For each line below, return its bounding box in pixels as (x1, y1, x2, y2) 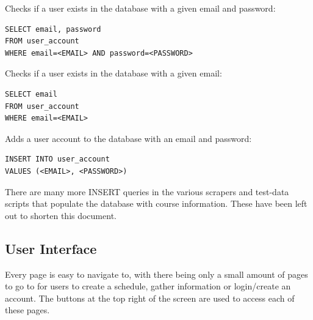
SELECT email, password (5, 24, 101, 34)
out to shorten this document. (5, 209, 117, 221)
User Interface (5, 239, 97, 258)
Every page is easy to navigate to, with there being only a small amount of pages (5, 267, 308, 280)
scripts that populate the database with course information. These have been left (5, 197, 308, 210)
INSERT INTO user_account (5, 155, 110, 164)
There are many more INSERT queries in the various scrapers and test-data (5, 185, 289, 198)
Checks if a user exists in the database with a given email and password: (5, 2, 276, 14)
